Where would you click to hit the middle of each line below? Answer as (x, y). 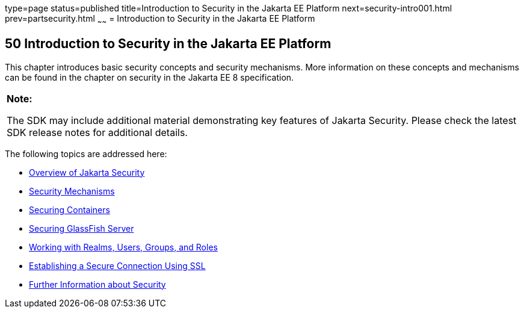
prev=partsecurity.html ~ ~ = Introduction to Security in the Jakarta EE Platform (160, 20)
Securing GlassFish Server (82, 228)
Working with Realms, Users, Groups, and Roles (123, 247)
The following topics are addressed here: (86, 153)
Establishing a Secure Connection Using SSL (117, 265)
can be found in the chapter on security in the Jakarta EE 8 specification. (149, 77)
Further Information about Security (97, 284)
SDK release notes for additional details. (97, 132)
